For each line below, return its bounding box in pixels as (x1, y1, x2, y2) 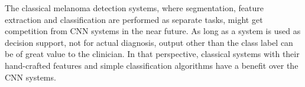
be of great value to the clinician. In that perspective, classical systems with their (5, 48, 300, 60)
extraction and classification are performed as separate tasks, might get (5, 13, 263, 25)
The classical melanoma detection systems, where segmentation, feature (5, 2, 264, 14)
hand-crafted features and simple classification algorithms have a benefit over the (5, 59, 298, 71)
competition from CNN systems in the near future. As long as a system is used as (5, 25, 301, 37)
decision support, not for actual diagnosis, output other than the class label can (5, 36, 293, 48)
